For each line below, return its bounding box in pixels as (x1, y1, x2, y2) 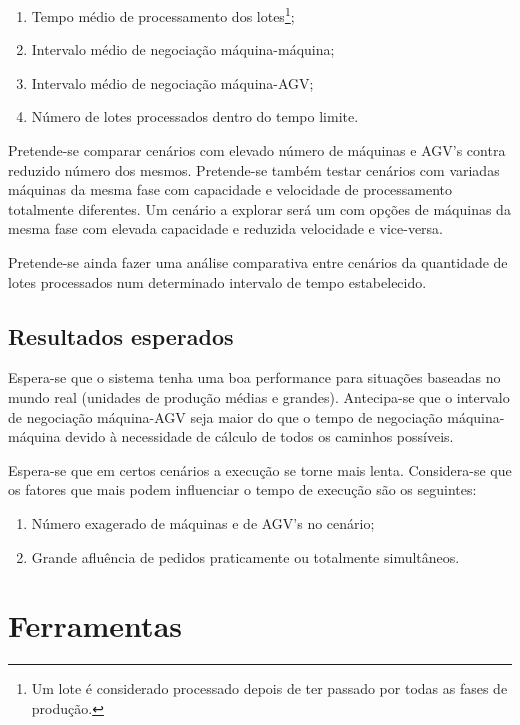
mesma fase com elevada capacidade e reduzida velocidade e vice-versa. (8, 218, 443, 239)
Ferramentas (8, 605, 182, 646)
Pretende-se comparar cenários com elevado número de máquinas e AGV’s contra (8, 140, 506, 161)
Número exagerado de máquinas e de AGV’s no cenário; (31, 512, 375, 533)
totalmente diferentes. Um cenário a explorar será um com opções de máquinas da (8, 198, 511, 219)
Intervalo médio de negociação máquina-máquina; (31, 39, 335, 60)
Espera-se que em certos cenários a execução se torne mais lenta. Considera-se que (8, 459, 512, 480)
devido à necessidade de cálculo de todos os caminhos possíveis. (65, 426, 454, 447)
